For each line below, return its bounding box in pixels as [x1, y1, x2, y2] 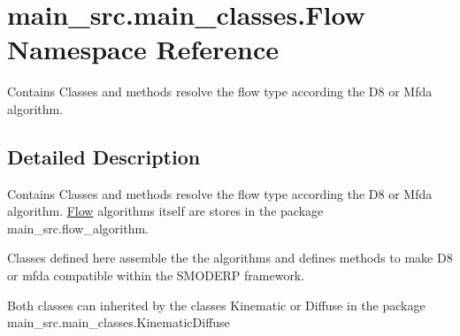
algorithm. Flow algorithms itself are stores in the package [7, 202, 324, 220]
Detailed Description [7, 142, 201, 170]
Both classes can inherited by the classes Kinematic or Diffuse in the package [7, 295, 425, 314]
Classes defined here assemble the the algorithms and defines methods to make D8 [7, 248, 453, 267]
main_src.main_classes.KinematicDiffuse [7, 313, 230, 332]
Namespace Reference [7, 31, 279, 67]
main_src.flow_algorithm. [7, 218, 149, 237]
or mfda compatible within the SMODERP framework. [7, 266, 305, 285]
